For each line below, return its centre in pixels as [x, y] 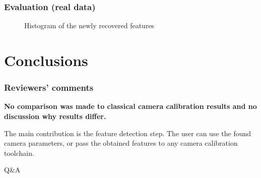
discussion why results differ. [55, 116]
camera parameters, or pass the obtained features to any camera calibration [121, 143]
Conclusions [46, 60]
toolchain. [19, 153]
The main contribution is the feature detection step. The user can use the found [128, 133]
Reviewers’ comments [49, 87]
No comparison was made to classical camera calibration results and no [130, 106]
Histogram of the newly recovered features [89, 25]
